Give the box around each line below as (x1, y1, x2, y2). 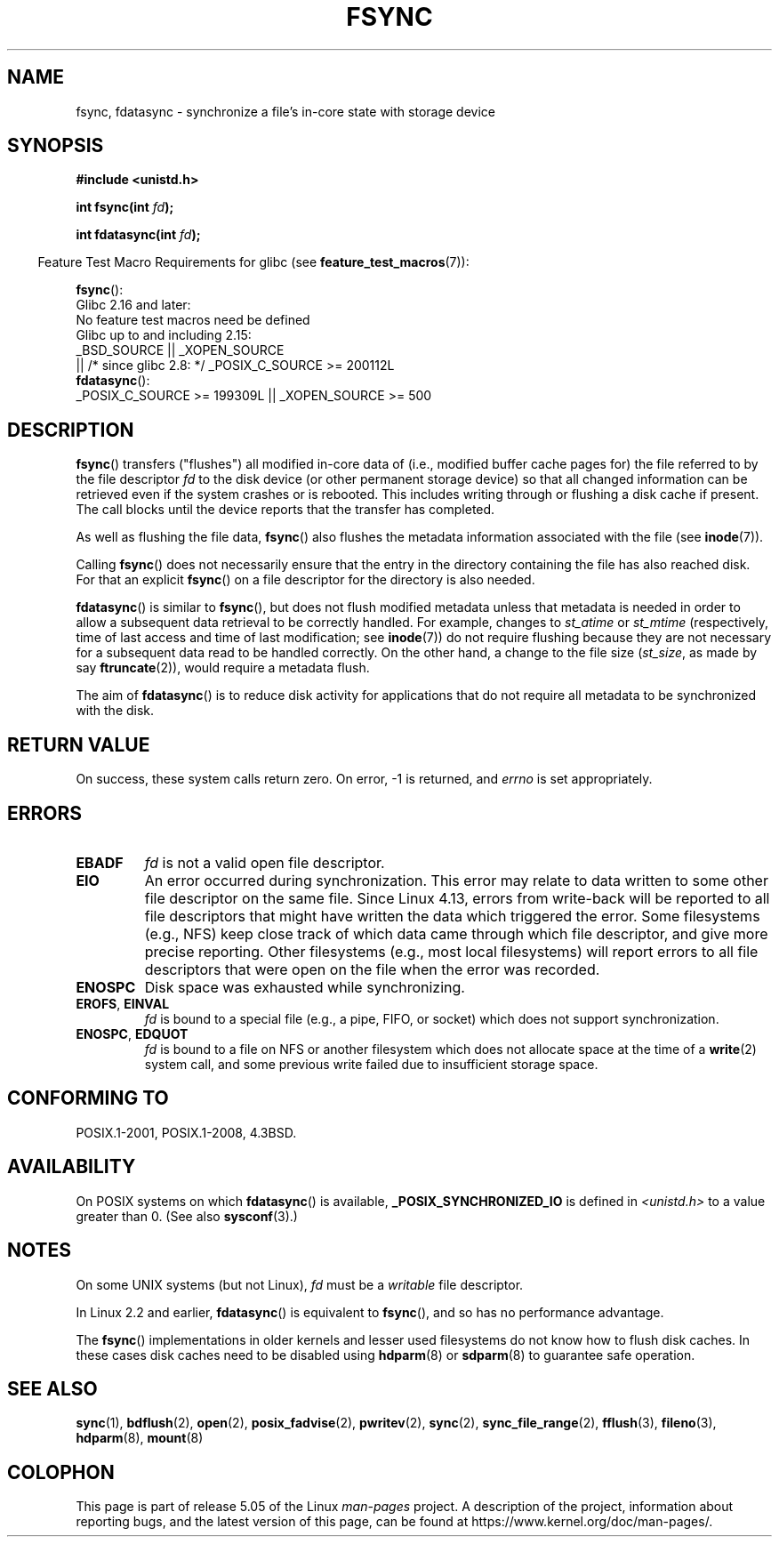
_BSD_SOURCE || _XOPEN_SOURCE (76, 342, 285, 358)
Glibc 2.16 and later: (76, 297, 191, 313)
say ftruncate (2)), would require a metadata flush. (76, 660, 370, 676)
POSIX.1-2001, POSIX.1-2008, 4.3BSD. (76, 1124, 297, 1140)
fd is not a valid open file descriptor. (144, 853, 385, 872)
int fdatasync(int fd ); (76, 227, 201, 243)
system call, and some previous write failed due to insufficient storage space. (144, 1056, 598, 1072)
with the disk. (76, 703, 155, 719)
